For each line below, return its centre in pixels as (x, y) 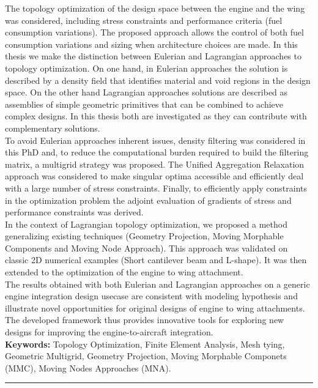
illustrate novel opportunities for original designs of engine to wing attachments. (155, 308)
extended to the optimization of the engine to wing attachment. (124, 272)
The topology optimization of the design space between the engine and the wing (155, 8)
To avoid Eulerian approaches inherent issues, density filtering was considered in (155, 140)
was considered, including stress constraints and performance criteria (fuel (144, 20)
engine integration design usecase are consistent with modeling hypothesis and (151, 296)
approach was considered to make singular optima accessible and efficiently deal (154, 176)
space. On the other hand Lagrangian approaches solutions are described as (146, 92)
